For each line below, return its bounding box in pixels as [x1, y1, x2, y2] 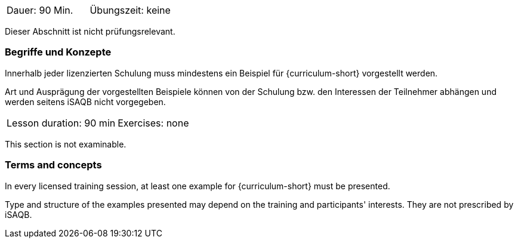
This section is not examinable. [5, 139, 127, 149]
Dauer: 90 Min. [7, 4, 73, 16]
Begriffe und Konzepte [5, 46, 112, 59]
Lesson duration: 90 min [7, 116, 116, 129]
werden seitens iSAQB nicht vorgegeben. [5, 96, 166, 107]
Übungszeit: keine [90, 4, 171, 16]
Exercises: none [118, 116, 189, 129]
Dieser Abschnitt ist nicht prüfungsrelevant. [5, 26, 175, 36]
